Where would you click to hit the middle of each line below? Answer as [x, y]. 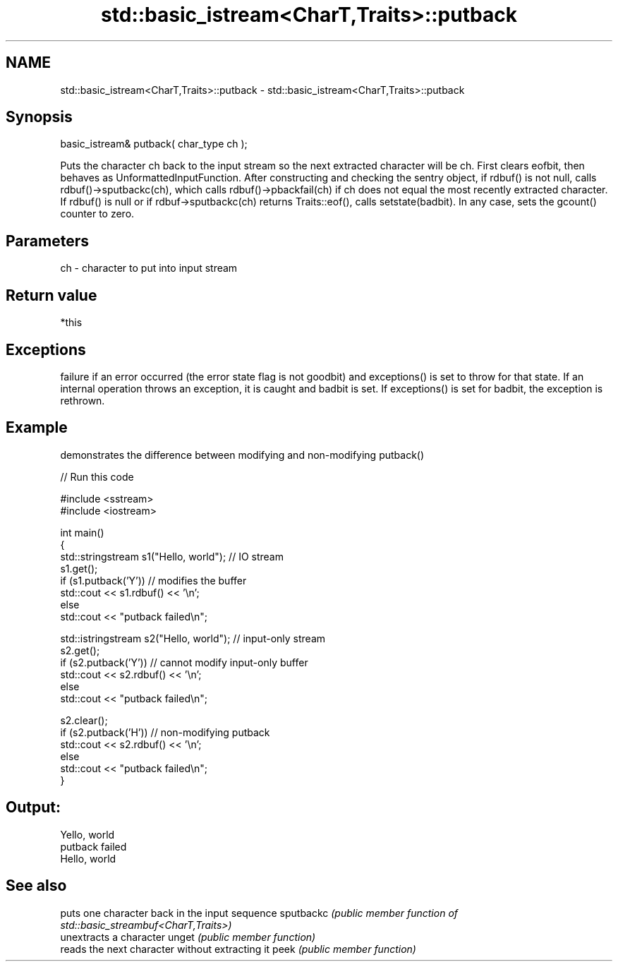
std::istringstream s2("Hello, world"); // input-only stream [193, 638]
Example [37, 428]
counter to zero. [97, 214]
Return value [51, 295]
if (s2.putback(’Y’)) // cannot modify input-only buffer [184, 662]
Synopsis [39, 117]
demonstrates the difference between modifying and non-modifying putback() [242, 455]
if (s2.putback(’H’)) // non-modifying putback [165, 732]
